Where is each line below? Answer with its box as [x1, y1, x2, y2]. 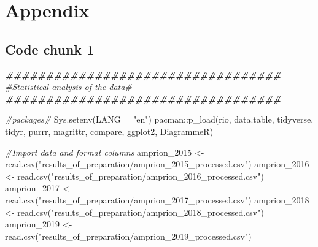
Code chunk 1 [5, 39, 95, 58]
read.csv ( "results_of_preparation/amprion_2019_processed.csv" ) [5, 229, 252, 242]
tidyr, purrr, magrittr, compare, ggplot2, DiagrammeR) [5, 124, 214, 137]
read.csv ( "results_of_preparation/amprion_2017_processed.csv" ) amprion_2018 [5, 193, 309, 206]
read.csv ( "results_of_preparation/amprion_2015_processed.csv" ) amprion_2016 [5, 158, 309, 170]
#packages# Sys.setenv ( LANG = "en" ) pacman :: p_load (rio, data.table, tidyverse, [5, 113, 314, 126]
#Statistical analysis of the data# [5, 80, 132, 93]
